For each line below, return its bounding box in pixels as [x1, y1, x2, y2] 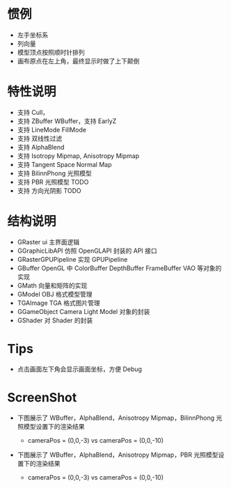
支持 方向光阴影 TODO [17, 186, 81, 195]
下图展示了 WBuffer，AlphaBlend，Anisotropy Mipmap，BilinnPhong [17, 414, 215, 422]
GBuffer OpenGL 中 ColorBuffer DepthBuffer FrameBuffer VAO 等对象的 [17, 264, 222, 272]
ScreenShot [7, 389, 77, 405]
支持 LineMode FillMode [17, 125, 87, 134]
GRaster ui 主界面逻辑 [17, 237, 80, 246]
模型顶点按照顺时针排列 [17, 48, 85, 56]
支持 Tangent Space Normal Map [17, 160, 113, 168]
